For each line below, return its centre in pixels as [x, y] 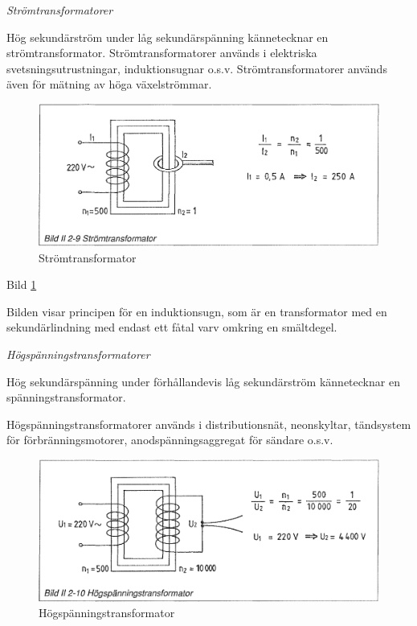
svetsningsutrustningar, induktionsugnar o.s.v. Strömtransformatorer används [197, 68]
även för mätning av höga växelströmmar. [109, 84]
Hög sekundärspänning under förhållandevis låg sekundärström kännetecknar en [203, 381]
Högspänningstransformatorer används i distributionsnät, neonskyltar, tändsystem [209, 424]
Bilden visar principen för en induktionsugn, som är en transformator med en [197, 311]
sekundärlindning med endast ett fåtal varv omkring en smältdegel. [172, 327]
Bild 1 [22, 284]
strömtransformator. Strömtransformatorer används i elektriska [162, 53]
